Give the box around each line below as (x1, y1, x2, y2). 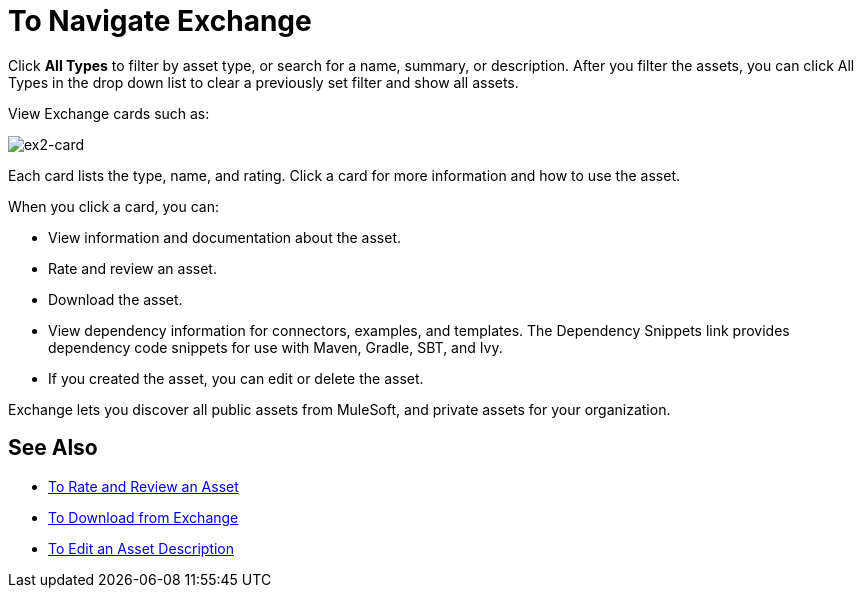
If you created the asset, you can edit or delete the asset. (48, 369, 424, 387)
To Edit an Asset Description (48, 539, 235, 557)
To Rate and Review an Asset (48, 477, 239, 495)
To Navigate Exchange (8, 4, 312, 38)
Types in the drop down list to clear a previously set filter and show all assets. (8, 73, 519, 91)
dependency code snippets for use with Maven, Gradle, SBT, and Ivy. (48, 338, 503, 356)
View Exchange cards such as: (8, 104, 210, 122)
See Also (8, 435, 98, 461)
